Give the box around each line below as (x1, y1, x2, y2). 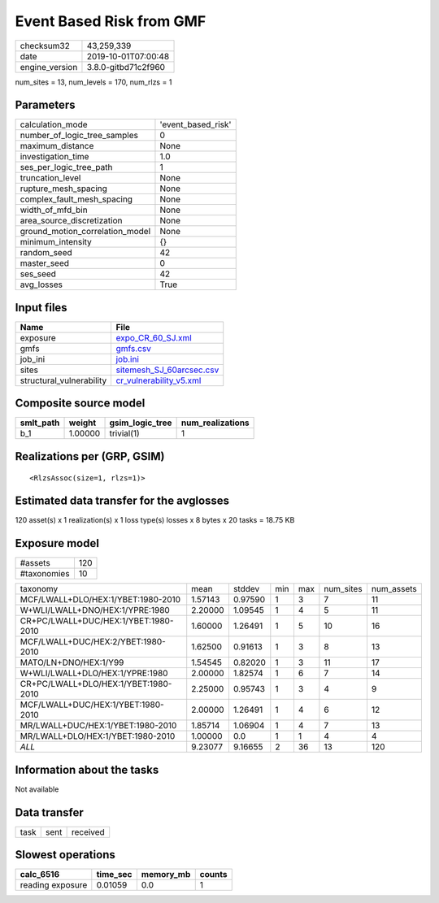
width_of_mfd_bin (20, 204, 89, 215)
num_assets (371, 584, 418, 595)
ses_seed (20, 268, 57, 280)
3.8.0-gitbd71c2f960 (86, 61, 166, 72)
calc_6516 (20, 869, 60, 880)
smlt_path (20, 417, 60, 428)
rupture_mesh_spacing (20, 183, 107, 194)
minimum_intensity (20, 237, 93, 248)
